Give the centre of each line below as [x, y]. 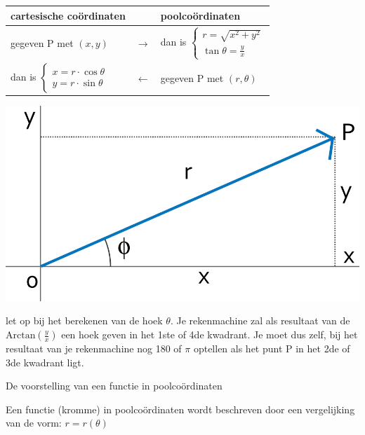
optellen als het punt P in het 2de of [272, 348]
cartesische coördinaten [68, 15]
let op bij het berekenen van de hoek [84, 320]
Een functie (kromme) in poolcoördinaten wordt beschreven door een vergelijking [180, 409]
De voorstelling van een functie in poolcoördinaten [114, 386]
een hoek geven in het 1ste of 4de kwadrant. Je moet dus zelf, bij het [210, 334]
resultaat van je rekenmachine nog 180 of [94, 348]
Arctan [21, 336]
